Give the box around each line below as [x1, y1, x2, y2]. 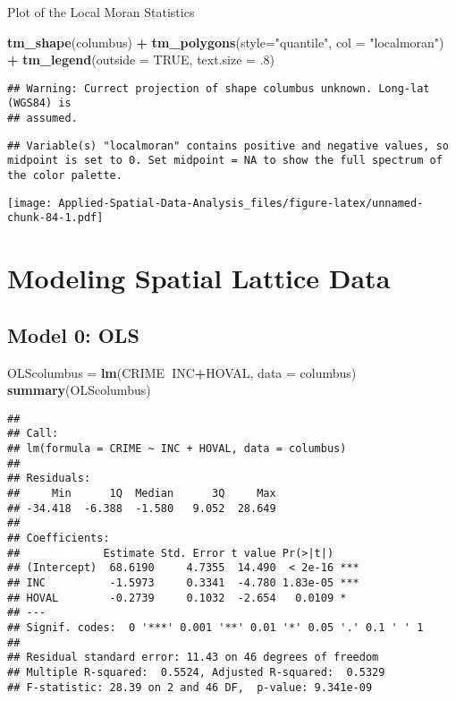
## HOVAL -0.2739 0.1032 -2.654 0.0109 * [7, 591, 347, 604]
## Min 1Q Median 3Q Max [7, 487, 276, 500]
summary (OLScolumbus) [7, 380, 151, 399]
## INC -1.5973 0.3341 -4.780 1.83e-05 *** [7, 577, 359, 590]
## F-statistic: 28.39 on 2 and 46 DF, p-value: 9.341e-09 [7, 680, 373, 694]
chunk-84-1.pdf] [7, 211, 104, 225]
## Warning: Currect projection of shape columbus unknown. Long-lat [7, 81, 430, 95]
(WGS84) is [7, 97, 72, 110]
